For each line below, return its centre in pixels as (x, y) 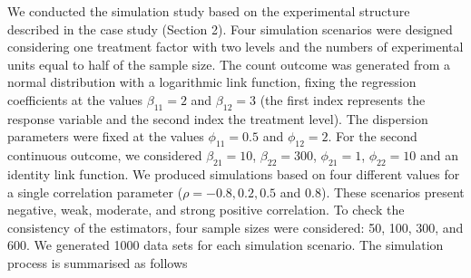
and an (440, 155)
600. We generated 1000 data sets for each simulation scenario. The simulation (226, 245)
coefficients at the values (75, 99)
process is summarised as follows (98, 262)
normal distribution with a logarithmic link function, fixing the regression (212, 82)
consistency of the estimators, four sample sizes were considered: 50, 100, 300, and (235, 227)
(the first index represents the (343, 99)
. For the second (373, 136)
